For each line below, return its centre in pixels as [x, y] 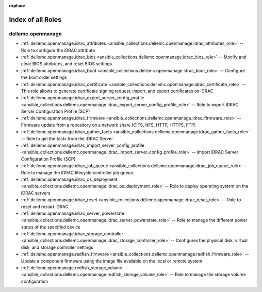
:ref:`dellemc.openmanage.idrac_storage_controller [72, 234]
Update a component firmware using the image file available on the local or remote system [112, 261]
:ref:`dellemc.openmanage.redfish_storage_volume [72, 268]
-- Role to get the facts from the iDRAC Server [67, 138]
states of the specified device [51, 227]
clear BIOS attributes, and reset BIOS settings [66, 64]
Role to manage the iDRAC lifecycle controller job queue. [78, 172]
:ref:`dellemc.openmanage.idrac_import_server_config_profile [83, 145]
